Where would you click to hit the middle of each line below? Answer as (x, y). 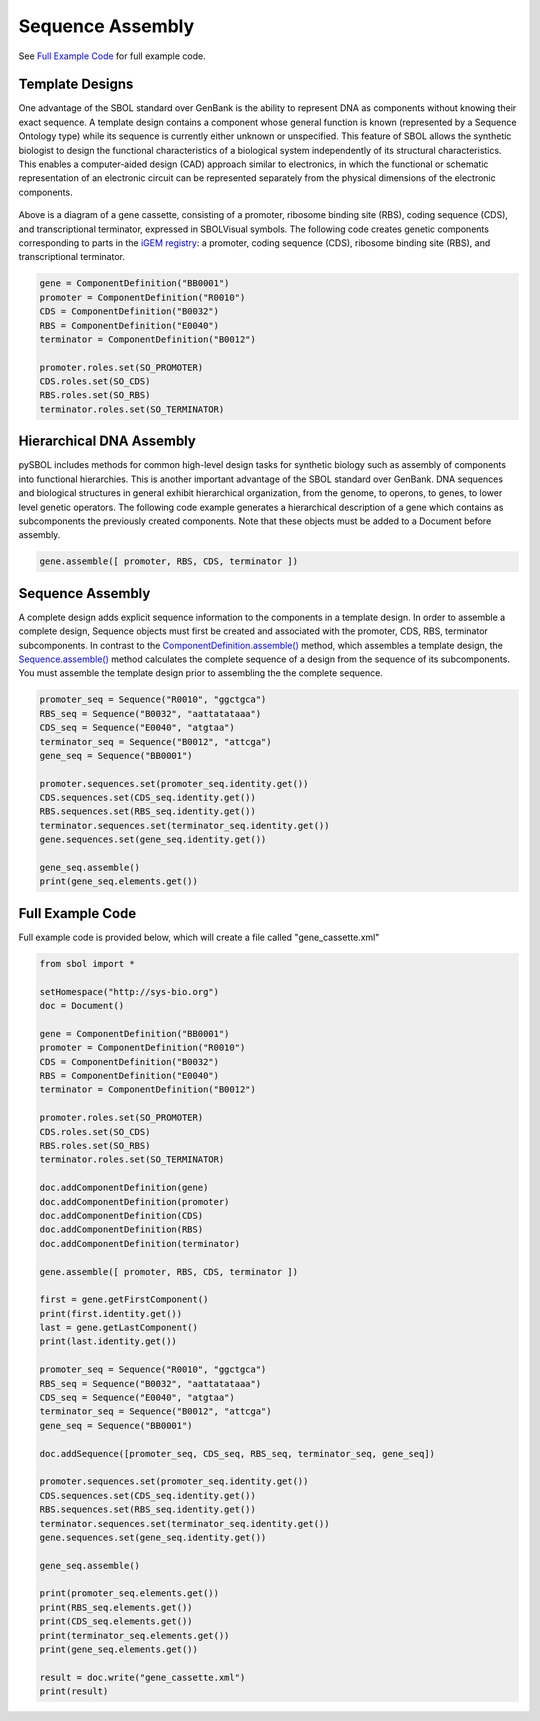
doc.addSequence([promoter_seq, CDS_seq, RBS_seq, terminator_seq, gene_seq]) (237, 1453)
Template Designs (76, 84)
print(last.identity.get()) (108, 1341)
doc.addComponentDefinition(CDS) (121, 1215)
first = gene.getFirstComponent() (124, 1299)
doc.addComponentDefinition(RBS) (121, 1229)
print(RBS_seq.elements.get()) (116, 1607)
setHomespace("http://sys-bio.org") (129, 991)
